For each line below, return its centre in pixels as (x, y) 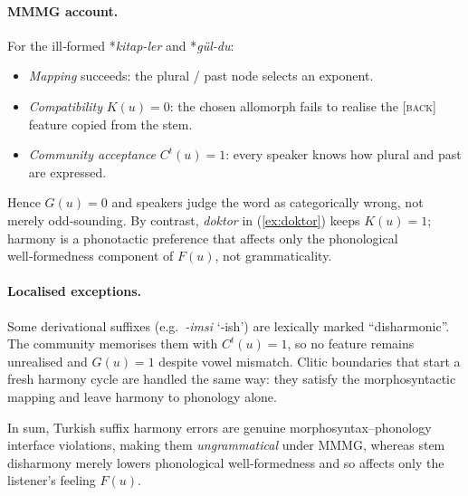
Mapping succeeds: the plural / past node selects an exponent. (201, 76)
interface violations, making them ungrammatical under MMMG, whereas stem (226, 445)
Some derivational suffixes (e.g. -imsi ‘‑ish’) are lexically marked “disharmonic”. (229, 325)
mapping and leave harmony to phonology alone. (142, 396)
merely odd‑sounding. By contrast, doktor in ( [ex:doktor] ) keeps (184, 219)
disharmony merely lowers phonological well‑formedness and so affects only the (226, 462)
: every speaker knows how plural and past (344, 154)
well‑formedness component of (91, 256)
